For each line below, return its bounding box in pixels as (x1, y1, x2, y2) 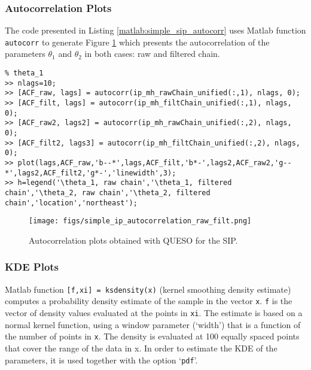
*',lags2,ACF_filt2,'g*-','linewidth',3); (5, 168, 176, 177)
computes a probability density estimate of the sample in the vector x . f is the (5, 295, 292, 307)
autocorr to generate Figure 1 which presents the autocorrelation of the (5, 35, 270, 48)
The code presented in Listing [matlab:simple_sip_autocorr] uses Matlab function (5, 24, 306, 37)
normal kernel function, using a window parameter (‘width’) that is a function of (5, 318, 301, 330)
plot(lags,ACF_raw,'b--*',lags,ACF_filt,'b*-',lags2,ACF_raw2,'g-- (17, 158, 292, 167)
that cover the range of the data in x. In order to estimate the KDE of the (5, 341, 278, 354)
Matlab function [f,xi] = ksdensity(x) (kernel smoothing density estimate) (5, 283, 291, 295)
